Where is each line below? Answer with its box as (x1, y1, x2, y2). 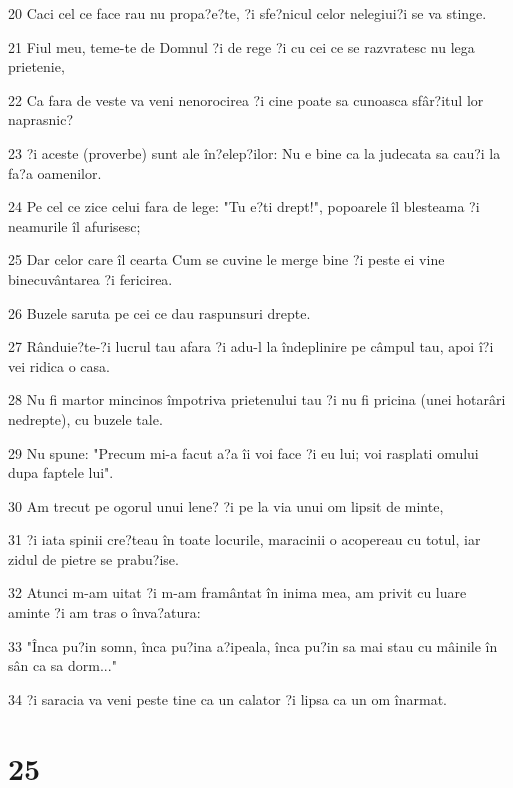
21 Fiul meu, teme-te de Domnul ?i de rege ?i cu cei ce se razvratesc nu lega (8, 36, 475, 57)
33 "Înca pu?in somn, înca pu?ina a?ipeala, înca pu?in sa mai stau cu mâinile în (8, 635, 498, 656)
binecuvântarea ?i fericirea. (8, 268, 173, 289)
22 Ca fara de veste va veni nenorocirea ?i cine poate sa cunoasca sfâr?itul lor (8, 89, 484, 110)
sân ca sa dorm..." (8, 655, 117, 676)
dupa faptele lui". (8, 462, 114, 483)
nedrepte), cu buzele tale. (8, 408, 163, 429)
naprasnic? (8, 109, 74, 130)
